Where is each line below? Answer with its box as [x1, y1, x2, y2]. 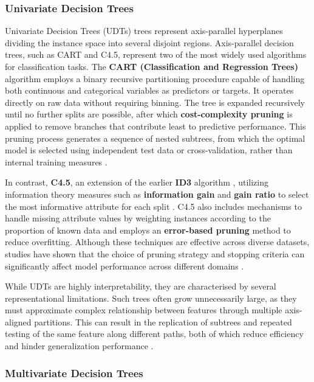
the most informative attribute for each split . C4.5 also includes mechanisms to [5, 200, 302, 212]
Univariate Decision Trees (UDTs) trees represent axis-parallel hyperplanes [5, 24, 283, 37]
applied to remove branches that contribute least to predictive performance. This [5, 119, 306, 132]
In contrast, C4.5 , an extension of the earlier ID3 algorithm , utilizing [5, 176, 268, 189]
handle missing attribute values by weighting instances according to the [5, 212, 271, 224]
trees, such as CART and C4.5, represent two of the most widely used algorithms [5, 48, 307, 61]
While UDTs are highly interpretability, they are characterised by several [5, 280, 276, 293]
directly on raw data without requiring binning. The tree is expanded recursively [5, 95, 305, 108]
